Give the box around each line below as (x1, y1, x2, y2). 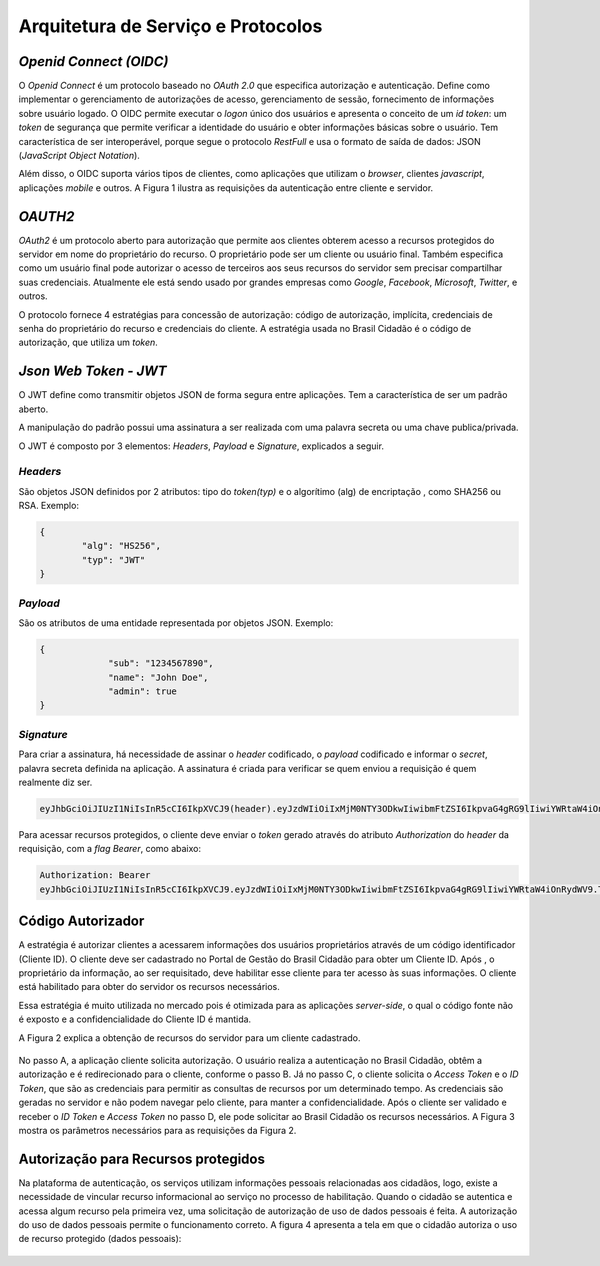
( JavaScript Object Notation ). (18, 150, 140, 162)
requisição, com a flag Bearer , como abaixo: (18, 843, 202, 855)
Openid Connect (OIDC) (18, 53, 169, 70)
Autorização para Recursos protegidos (18, 1150, 265, 1167)
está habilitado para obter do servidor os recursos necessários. (18, 981, 280, 993)
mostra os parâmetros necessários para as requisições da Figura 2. (18, 1124, 297, 1136)
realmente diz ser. (18, 776, 93, 788)
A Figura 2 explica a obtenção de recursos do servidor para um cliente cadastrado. (18, 1031, 361, 1044)
